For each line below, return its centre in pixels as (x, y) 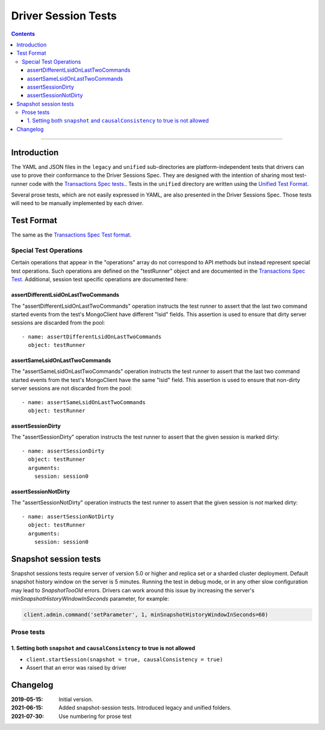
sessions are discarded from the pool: (58, 323)
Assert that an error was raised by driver (76, 667)
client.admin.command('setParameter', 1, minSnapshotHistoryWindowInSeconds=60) (146, 615)
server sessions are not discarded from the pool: (72, 389)
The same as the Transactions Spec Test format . (71, 235)
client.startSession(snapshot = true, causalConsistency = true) (125, 659)
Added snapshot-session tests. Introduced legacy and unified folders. (145, 708)
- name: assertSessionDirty (63, 451)
